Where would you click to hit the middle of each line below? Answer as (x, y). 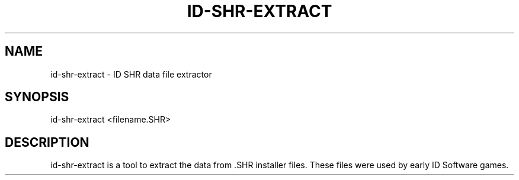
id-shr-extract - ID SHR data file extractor (131, 74)
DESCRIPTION (47, 142)
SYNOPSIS (37, 97)
